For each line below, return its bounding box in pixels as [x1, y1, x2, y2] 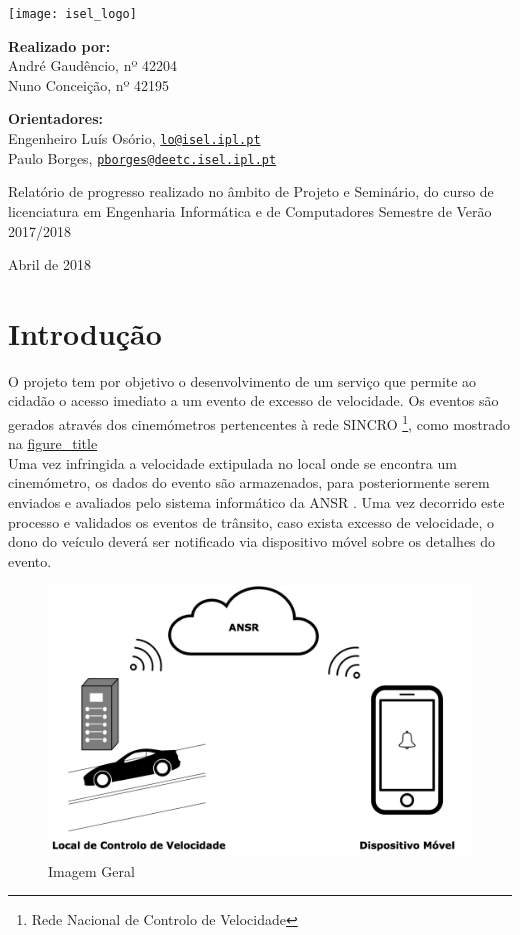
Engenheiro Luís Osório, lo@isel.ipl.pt [8, 128, 261, 149]
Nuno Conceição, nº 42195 [8, 74, 170, 95]
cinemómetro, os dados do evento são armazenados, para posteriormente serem [8, 472, 490, 493]
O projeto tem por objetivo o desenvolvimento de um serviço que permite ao [8, 370, 477, 391]
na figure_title [8, 433, 98, 454]
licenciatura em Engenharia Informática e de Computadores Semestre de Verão [8, 200, 492, 221]
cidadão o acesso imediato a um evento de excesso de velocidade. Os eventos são [8, 390, 499, 411]
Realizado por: [8, 35, 111, 56]
